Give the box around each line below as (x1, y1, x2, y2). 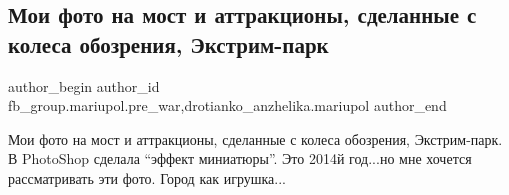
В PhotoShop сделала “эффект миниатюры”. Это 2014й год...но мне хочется (8, 148, 472, 169)
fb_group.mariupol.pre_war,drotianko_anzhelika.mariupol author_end (8, 95, 447, 116)
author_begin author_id (8, 75, 160, 96)
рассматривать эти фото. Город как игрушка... (8, 167, 286, 188)
